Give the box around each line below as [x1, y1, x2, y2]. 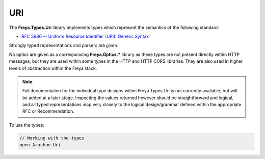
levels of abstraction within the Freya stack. [9, 65, 97, 71]
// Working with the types [19, 135, 84, 141]
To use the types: [9, 122, 44, 128]
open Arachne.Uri [19, 142, 61, 148]
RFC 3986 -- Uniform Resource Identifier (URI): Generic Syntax [21, 33, 149, 39]
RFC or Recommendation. [22, 108, 75, 114]
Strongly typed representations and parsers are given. [9, 42, 119, 49]
